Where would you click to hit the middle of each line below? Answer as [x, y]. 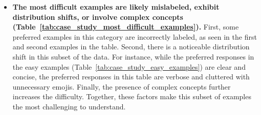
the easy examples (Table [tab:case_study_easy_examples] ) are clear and [129, 66]
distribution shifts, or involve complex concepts [98, 17]
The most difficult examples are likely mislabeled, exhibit [116, 7]
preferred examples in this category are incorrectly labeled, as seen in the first [135, 36]
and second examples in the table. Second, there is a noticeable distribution [131, 47]
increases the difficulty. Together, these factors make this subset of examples [132, 96]
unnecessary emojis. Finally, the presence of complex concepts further [122, 86]
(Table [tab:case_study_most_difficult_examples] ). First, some [126, 27]
